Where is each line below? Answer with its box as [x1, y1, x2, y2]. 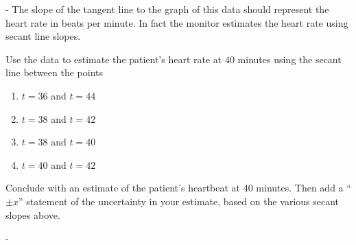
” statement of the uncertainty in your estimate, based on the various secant [18, 194, 340, 208]
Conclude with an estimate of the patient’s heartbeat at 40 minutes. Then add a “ [5, 180, 351, 195]
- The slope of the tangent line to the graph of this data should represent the [5, 2, 329, 16]
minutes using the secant [237, 51, 342, 66]
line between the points [5, 65, 104, 80]
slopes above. [5, 207, 60, 222]
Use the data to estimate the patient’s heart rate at [5, 51, 222, 66]
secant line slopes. [5, 29, 81, 43]
